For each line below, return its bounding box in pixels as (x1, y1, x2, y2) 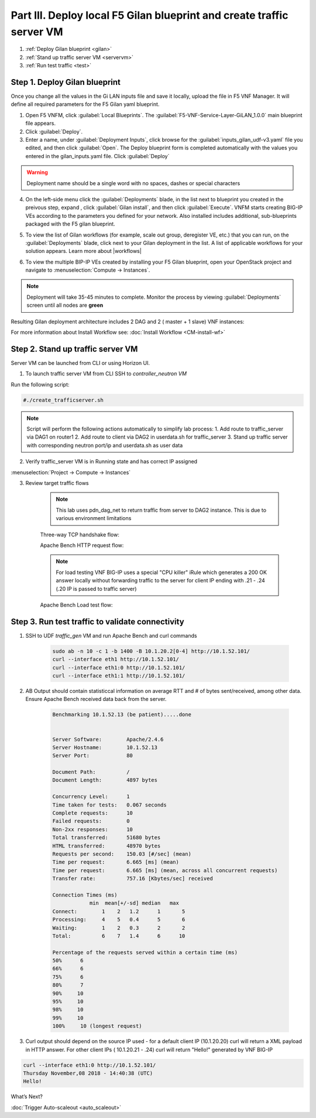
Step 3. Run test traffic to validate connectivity (11, 617, 184, 627)
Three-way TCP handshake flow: (40, 531, 119, 538)
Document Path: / (52, 769, 130, 775)
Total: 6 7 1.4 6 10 (52, 932, 186, 939)
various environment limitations (56, 515, 132, 522)
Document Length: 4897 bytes (52, 777, 158, 784)
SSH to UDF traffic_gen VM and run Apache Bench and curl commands (25, 632, 197, 639)
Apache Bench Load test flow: (40, 601, 113, 608)
